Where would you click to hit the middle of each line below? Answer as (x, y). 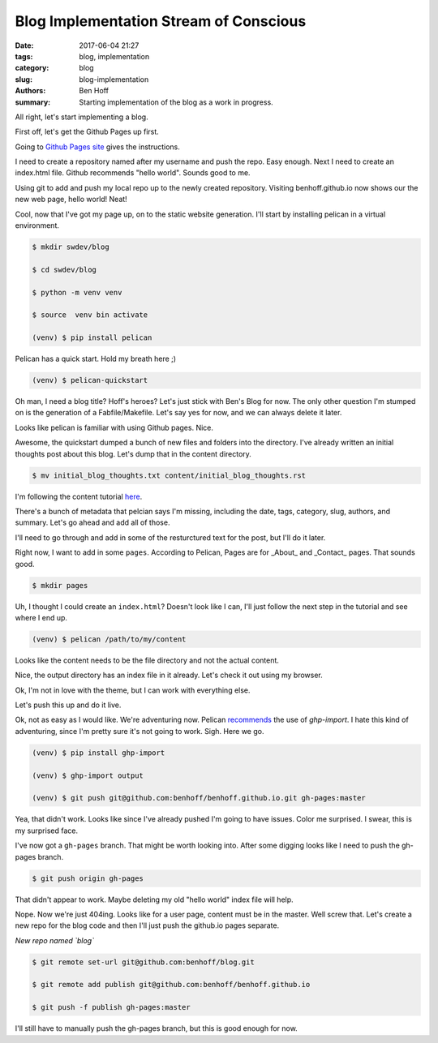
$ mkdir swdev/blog (71, 247)
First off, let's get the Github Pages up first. (87, 132)
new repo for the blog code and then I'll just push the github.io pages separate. (147, 925)
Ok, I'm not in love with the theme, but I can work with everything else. (133, 690)
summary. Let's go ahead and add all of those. (92, 522)
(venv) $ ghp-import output (88, 775)
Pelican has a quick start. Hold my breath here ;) (96, 359)
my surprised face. (47, 831)
